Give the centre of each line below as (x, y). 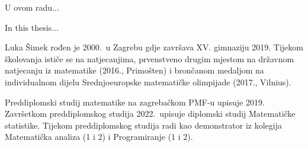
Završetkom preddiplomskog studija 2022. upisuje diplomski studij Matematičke (150, 114)
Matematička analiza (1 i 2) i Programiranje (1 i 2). (99, 137)
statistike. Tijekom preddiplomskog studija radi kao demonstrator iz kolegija (144, 125)
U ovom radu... (32, 7)
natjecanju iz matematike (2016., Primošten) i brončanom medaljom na (134, 70)
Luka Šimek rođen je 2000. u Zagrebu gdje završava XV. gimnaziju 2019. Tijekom (154, 47)
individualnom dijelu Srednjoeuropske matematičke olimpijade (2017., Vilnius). (148, 82)
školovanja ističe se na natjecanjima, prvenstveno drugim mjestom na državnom (150, 58)
